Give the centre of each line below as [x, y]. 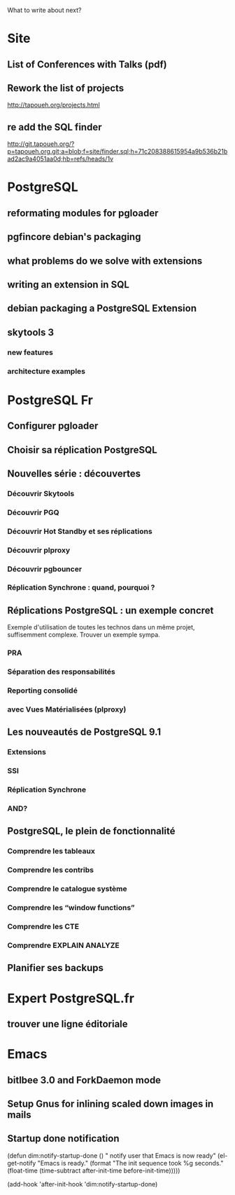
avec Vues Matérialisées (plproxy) [67, 709]
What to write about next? [44, 10]
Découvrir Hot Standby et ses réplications [80, 531]
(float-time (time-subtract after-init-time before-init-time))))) [94, 1170]
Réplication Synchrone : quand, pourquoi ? [81, 587]
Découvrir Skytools [41, 493]
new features [30, 352]
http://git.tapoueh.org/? [41, 144]
